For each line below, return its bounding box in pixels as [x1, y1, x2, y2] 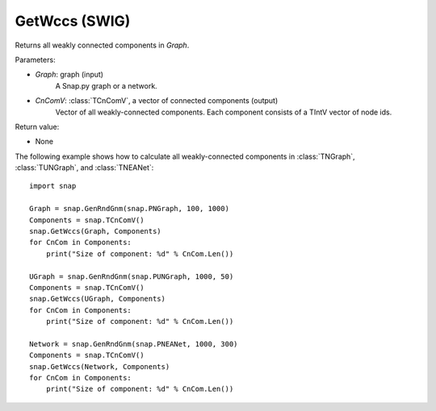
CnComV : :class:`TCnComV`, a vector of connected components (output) [35, 96, 279, 106]
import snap [29, 181, 77, 191]
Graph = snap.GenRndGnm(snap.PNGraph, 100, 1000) [29, 204, 230, 214]
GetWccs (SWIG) [15, 12, 131, 30]
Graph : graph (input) [35, 69, 104, 80]
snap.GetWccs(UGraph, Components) [29, 294, 166, 304]
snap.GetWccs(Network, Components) [29, 362, 170, 371]
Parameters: [15, 55, 56, 64]
